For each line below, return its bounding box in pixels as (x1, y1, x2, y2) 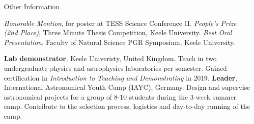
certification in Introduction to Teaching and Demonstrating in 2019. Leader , (4, 72, 237, 83)
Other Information (4, 1, 59, 11)
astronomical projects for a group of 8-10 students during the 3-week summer (4, 91, 237, 102)
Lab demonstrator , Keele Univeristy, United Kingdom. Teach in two (4, 53, 217, 63)
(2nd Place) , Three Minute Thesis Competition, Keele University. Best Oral (4, 27, 232, 38)
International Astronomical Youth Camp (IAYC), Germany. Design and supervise (4, 82, 250, 92)
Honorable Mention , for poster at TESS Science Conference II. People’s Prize (4, 18, 237, 28)
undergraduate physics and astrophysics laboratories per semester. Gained (4, 62, 227, 73)
